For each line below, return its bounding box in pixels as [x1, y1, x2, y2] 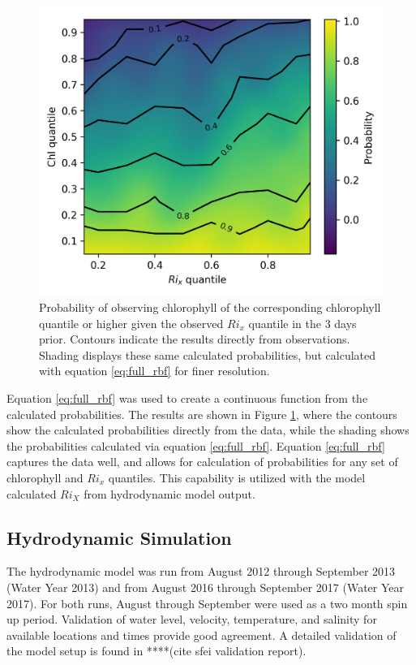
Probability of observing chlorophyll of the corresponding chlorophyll [39, 299, 381, 316]
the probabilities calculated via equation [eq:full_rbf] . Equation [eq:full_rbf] [6, 437, 385, 454]
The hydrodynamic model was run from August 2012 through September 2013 [6, 563, 396, 580]
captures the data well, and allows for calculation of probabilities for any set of [6, 453, 398, 470]
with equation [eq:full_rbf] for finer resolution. [39, 362, 270, 379]
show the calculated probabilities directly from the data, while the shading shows [6, 421, 410, 438]
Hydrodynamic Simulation [6, 525, 232, 550]
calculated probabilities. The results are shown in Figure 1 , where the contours [6, 405, 397, 422]
